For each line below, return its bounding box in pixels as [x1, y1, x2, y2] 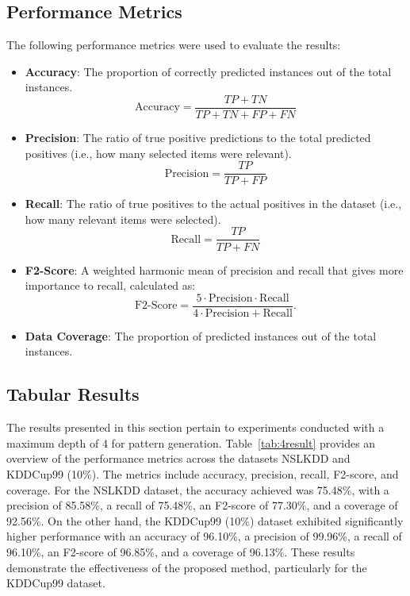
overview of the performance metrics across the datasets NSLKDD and [6, 450, 351, 467]
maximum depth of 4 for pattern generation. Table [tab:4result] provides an [6, 434, 376, 451]
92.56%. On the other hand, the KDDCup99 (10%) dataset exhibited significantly [6, 512, 404, 529]
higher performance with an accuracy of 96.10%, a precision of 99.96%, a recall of [6, 528, 402, 544]
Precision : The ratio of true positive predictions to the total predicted [25, 129, 371, 146]
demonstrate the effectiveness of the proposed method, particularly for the [6, 559, 367, 575]
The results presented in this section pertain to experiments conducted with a [6, 419, 385, 436]
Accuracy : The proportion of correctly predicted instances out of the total [25, 63, 392, 79]
